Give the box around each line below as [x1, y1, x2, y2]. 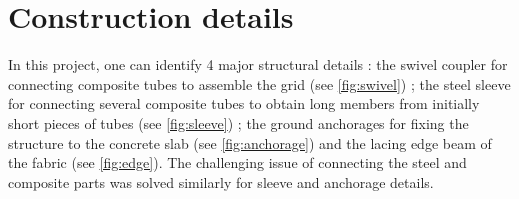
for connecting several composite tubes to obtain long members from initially [8, 93, 480, 114]
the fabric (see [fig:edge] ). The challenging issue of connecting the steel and [8, 152, 467, 173]
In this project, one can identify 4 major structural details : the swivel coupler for [8, 54, 508, 75]
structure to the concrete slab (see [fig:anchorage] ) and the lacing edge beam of [8, 132, 492, 153]
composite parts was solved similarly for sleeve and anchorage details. [8, 171, 434, 192]
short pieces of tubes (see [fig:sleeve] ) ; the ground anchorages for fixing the [8, 112, 469, 133]
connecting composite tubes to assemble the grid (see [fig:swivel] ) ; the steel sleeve [8, 73, 511, 94]
